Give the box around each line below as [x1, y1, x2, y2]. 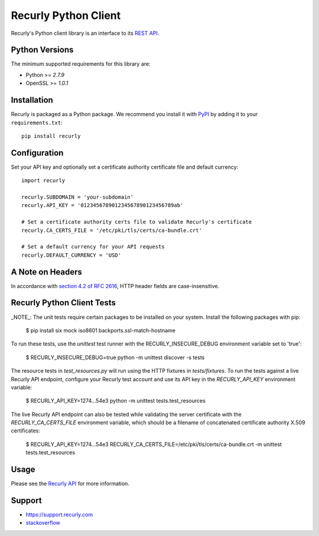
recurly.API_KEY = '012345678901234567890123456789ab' [21, 202, 184, 209]
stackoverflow [25, 519, 60, 527]
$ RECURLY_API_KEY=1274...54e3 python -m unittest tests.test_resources [25, 397, 206, 405]
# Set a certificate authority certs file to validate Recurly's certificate [21, 219, 252, 225]
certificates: [11, 427, 41, 434]
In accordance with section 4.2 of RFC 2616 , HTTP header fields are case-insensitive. [11, 282, 220, 289]
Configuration [11, 148, 64, 158]
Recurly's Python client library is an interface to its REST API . [11, 30, 159, 37]
